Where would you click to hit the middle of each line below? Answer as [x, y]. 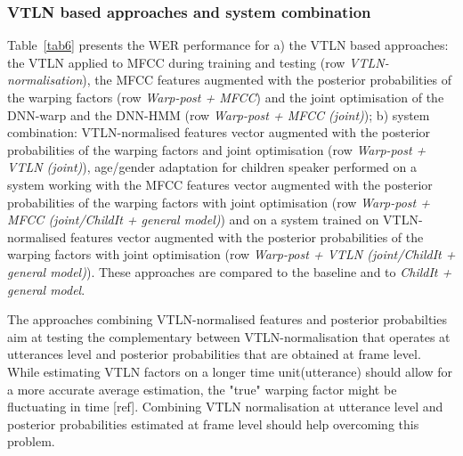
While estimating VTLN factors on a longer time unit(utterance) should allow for [230, 371]
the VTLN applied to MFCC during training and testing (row [176, 62]
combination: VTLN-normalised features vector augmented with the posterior [219, 132]
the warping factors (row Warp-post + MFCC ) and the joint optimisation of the [226, 97]
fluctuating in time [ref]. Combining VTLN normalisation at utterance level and [225, 407]
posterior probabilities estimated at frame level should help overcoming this [213, 423]
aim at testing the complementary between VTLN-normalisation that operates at [229, 336]
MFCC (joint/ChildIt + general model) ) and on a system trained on [193, 220]
